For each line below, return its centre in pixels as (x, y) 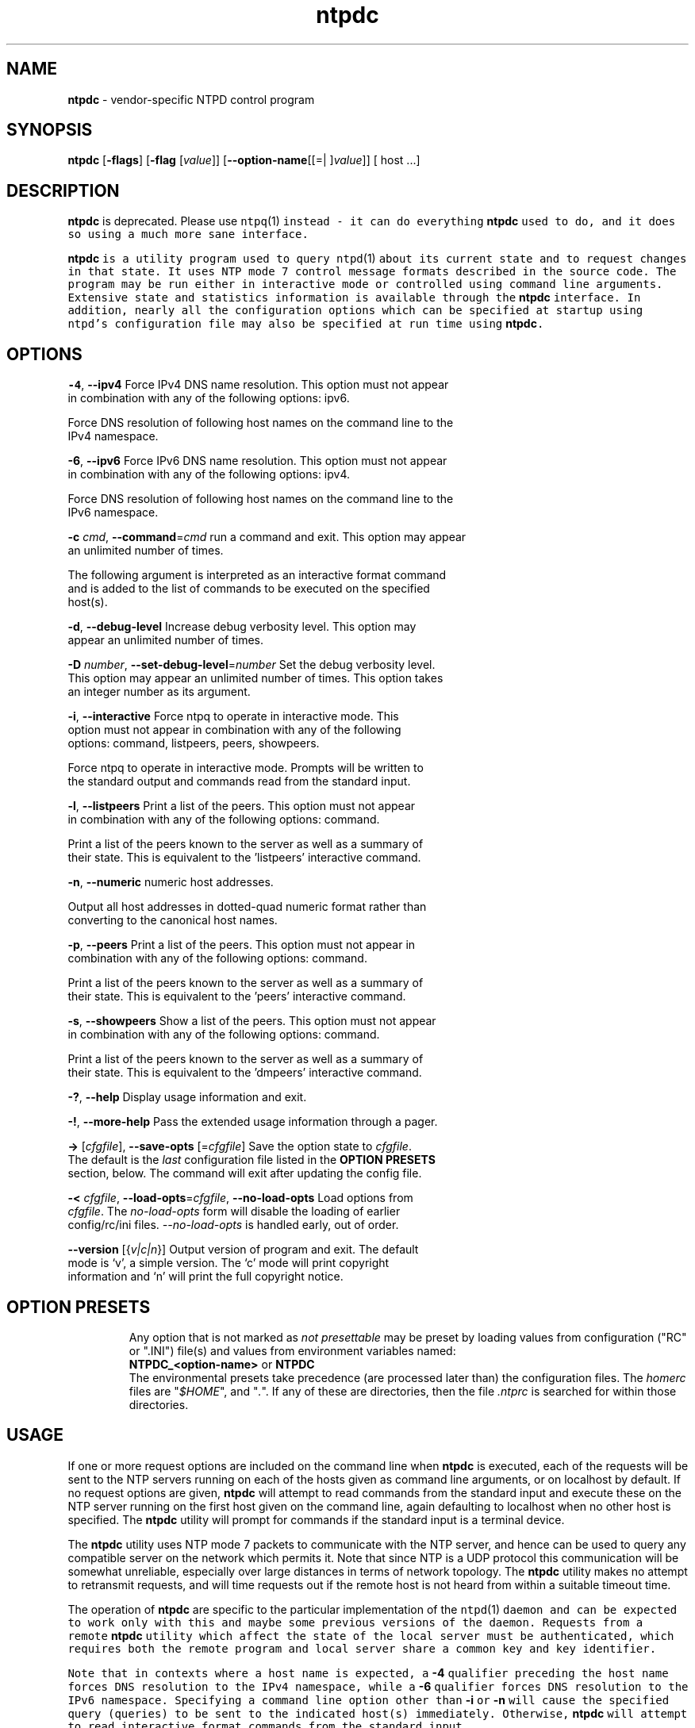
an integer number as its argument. (159, 692)
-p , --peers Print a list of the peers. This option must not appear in (242, 945)
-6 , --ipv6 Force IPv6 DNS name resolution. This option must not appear (257, 461)
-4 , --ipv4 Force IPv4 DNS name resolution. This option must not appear (258, 385)
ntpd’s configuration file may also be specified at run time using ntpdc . (306, 324)
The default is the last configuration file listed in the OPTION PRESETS (252, 1160)
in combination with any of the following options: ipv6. (209, 398)
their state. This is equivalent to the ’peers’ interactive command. (237, 996)
